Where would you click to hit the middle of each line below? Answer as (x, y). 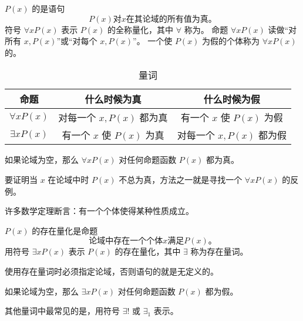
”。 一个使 (153, 41)
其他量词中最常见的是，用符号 (62, 311)
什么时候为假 (232, 99)
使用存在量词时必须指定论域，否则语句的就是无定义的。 (112, 271)
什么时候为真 (113, 99)
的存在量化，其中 (148, 251)
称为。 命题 (206, 29)
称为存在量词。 (219, 251)
